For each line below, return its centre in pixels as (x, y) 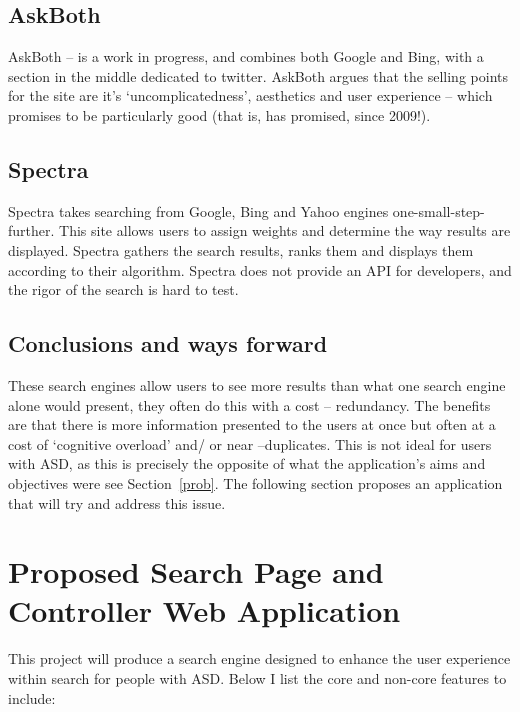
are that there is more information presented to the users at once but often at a (252, 424)
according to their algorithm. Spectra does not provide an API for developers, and (260, 269)
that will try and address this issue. (117, 502)
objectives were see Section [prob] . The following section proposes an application (255, 482)
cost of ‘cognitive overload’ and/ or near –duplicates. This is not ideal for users (250, 443)
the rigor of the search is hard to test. (123, 289)
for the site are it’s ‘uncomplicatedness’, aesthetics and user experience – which (250, 95)
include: (32, 697)
